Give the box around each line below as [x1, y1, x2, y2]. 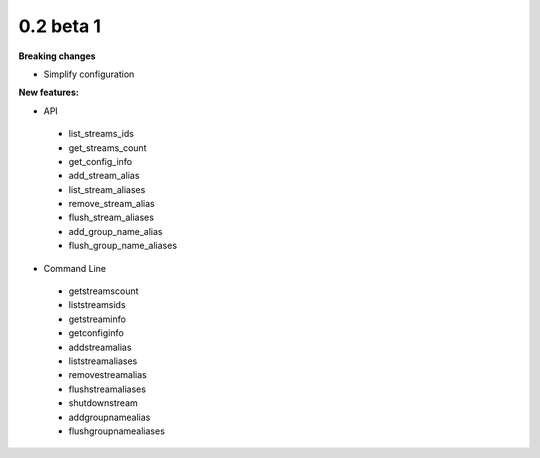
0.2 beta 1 [18, 15, 102, 37]
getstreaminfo [68, 313, 127, 325]
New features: [18, 86, 79, 99]
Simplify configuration [43, 68, 135, 80]
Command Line [43, 262, 107, 274]
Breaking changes [18, 50, 96, 62]
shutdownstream [68, 397, 139, 409]
